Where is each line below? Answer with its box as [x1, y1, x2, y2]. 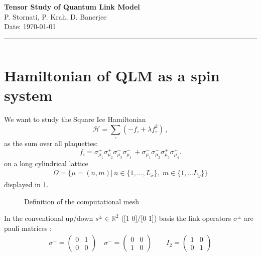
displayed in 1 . [4, 179, 49, 189]
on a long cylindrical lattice [4, 158, 88, 168]
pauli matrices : [4, 222, 52, 233]
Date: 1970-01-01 [4, 21, 56, 32]
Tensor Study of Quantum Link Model [4, 2, 140, 12]
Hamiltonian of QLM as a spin [4, 65, 220, 85]
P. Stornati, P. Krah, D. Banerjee [4, 11, 107, 22]
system [4, 85, 53, 105]
